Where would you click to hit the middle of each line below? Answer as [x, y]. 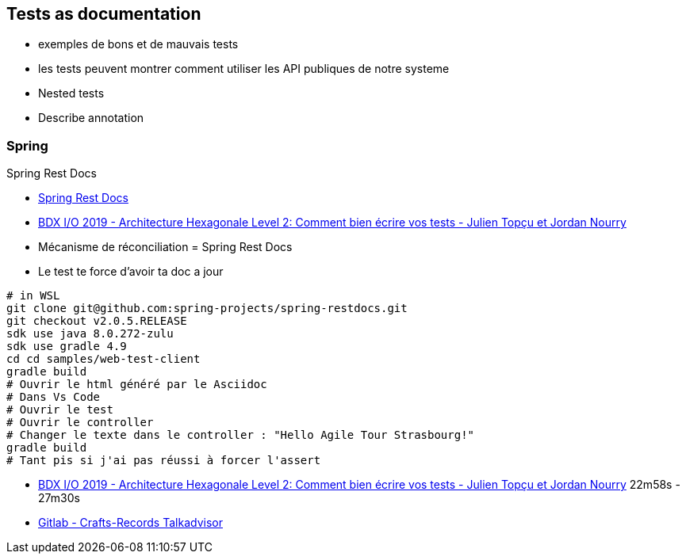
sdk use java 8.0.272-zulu [90, 334]
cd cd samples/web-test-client [103, 359]
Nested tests [71, 93]
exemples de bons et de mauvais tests [138, 44]
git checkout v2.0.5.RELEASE [97, 321]
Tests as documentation [104, 14]
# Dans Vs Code [54, 397]
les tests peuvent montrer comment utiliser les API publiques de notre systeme [244, 69]
